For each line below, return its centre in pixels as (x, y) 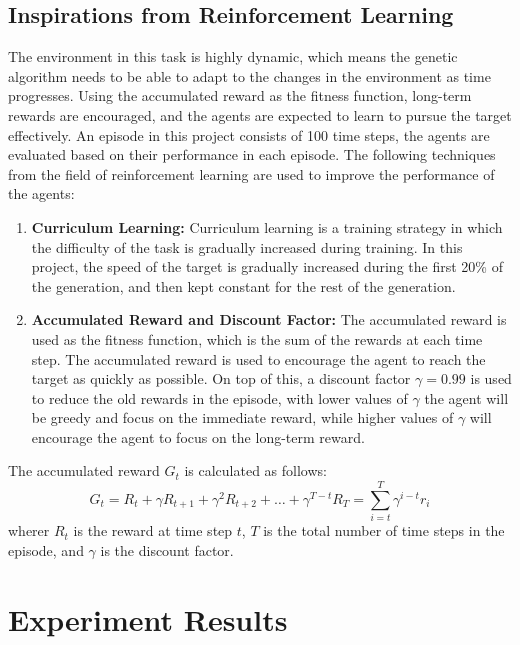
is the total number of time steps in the (384, 530)
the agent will (466, 397)
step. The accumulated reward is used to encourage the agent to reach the (258, 358)
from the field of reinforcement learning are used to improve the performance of (251, 173)
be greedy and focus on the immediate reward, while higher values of (242, 417)
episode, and (46, 549)
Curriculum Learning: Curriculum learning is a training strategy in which (267, 226)
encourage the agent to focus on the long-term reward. (198, 436)
